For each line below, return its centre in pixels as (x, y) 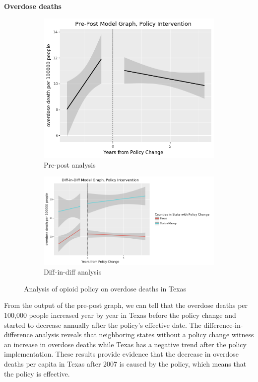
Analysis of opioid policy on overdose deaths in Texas (105, 288)
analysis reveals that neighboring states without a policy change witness (144, 334)
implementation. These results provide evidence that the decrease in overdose (121, 354)
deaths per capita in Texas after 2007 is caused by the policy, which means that (125, 363)
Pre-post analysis (70, 164)
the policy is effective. (37, 373)
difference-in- (223, 325)
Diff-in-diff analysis (73, 272)
